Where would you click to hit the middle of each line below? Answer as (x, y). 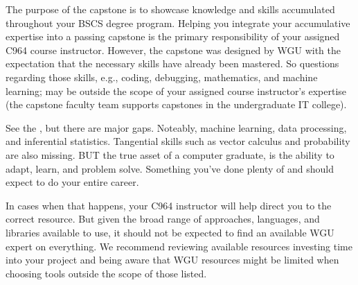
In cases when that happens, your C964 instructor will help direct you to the (169, 205)
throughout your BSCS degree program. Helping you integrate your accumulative (178, 23)
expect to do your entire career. (72, 182)
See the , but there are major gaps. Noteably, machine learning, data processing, (176, 127)
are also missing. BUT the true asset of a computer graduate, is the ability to (170, 154)
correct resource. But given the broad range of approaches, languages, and (163, 219)
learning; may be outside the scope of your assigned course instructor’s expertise (176, 90)
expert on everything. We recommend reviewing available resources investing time (179, 246)
